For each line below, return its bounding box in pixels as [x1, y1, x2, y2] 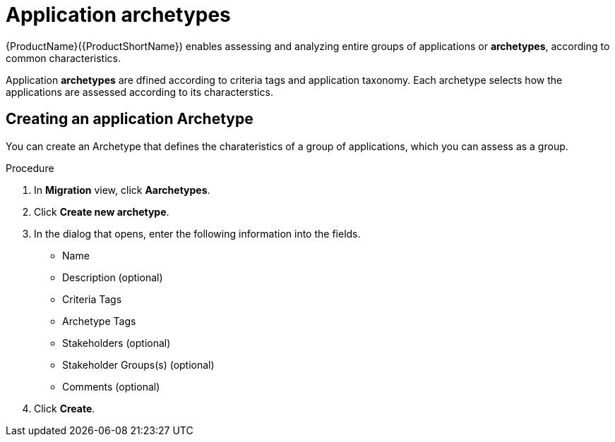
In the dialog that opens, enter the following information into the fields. [34, 227, 361, 240]
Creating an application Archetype [6, 110, 253, 128]
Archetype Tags [62, 314, 136, 327]
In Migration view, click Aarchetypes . [34, 183, 210, 196]
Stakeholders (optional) [62, 336, 171, 349]
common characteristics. [6, 51, 121, 64]
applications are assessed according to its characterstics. [6, 85, 273, 98]
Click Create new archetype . [34, 205, 169, 218]
